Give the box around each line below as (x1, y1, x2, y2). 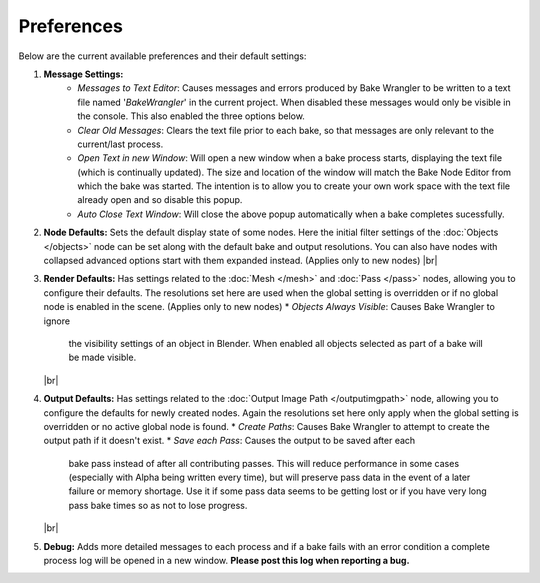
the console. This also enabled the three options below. (77, 110, 305, 122)
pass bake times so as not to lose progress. (68, 499, 248, 511)
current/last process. (77, 138, 164, 150)
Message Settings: (43, 68, 124, 80)
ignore (43, 315, 70, 327)
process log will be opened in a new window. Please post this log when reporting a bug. (43, 555, 410, 567)
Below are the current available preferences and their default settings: (18, 50, 307, 62)
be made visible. (68, 351, 137, 364)
